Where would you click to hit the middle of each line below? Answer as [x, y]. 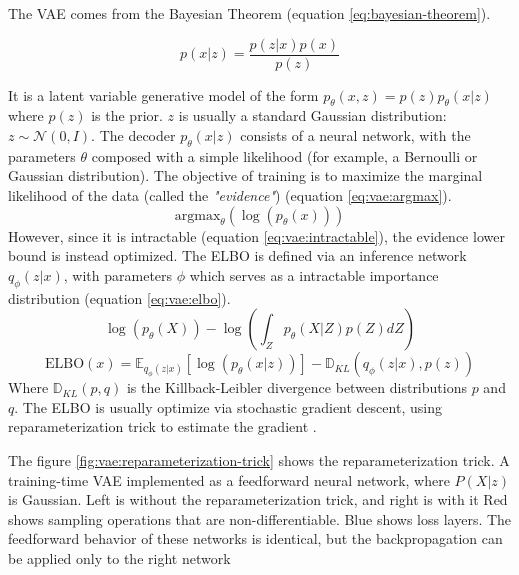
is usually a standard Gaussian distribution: [312, 115]
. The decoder [133, 135]
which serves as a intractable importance [314, 274]
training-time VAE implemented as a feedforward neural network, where [229, 479]
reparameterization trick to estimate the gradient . [162, 426]
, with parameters [118, 274]
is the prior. [127, 115]
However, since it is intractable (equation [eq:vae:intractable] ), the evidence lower [256, 235]
